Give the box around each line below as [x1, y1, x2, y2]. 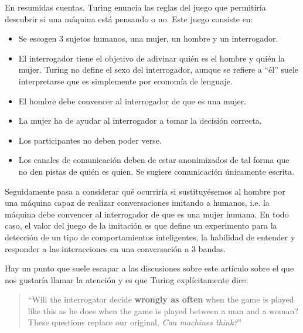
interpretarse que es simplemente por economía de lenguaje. [18, 74, 233, 87]
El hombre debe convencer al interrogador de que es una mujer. [18, 94, 247, 107]
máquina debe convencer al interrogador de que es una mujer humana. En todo [5, 208, 289, 220]
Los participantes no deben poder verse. [18, 134, 162, 146]
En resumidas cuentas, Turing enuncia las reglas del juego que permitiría [5, 1, 266, 13]
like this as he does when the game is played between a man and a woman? [28, 304, 298, 317]
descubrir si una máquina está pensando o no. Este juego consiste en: [5, 12, 253, 25]
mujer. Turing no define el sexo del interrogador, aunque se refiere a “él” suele [18, 63, 299, 76]
